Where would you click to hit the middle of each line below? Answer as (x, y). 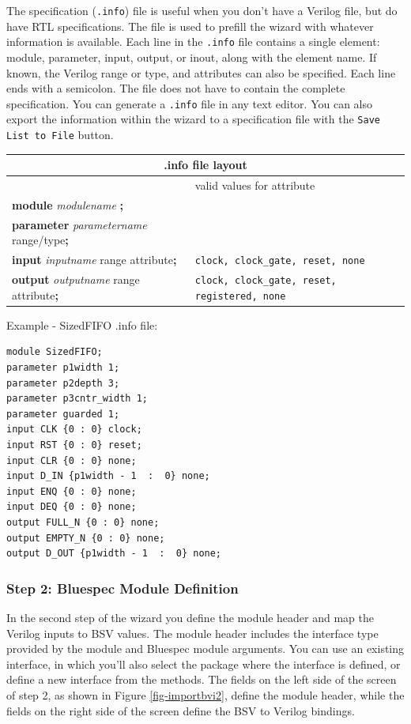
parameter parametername (79, 224)
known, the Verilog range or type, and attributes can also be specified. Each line (201, 72)
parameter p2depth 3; (63, 383)
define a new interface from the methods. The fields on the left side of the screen (202, 679)
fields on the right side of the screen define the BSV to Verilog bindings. (181, 710)
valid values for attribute (255, 185)
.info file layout (205, 165)
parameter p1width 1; (63, 368)
